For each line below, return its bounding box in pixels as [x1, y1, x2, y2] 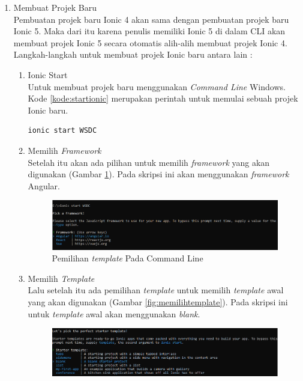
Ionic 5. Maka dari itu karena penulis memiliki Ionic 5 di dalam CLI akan [13, 25, 286, 37]
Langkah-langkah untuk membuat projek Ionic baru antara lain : [13, 48, 253, 61]
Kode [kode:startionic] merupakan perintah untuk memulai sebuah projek [28, 92, 298, 105]
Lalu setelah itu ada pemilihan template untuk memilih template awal [28, 284, 284, 296]
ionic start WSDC [28, 126, 97, 135]
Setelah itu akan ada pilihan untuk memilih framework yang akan [28, 156, 270, 168]
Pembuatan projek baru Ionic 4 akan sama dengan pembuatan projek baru [13, 13, 289, 25]
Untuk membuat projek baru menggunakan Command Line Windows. [28, 80, 286, 93]
